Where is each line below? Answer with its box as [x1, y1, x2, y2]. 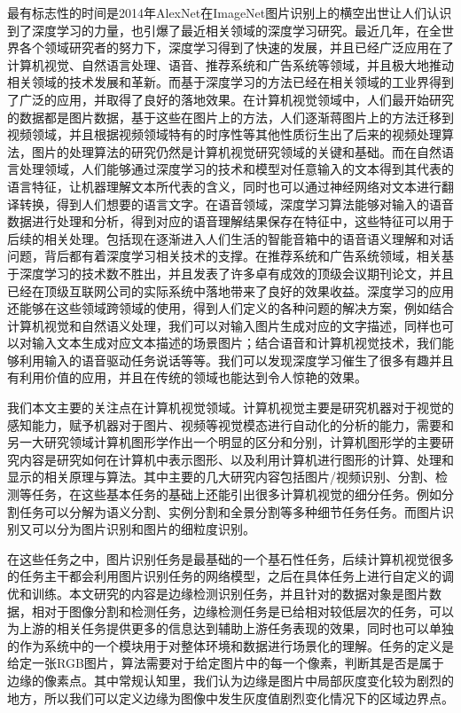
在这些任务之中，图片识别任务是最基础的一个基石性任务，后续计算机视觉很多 [7, 549, 454, 568]
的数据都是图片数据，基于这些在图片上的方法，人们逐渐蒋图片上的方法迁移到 [7, 107, 454, 126]
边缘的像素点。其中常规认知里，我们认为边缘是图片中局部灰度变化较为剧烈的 [7, 670, 454, 689]
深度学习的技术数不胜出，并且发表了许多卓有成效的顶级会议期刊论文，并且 [19, 263, 454, 282]
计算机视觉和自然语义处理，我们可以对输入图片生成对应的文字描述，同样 [7, 316, 429, 334]
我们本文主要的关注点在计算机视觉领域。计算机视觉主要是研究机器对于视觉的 [7, 398, 454, 417]
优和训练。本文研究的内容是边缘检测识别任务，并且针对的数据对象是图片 [7, 584, 429, 602]
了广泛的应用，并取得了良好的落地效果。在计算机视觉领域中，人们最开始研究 [7, 90, 454, 108]
